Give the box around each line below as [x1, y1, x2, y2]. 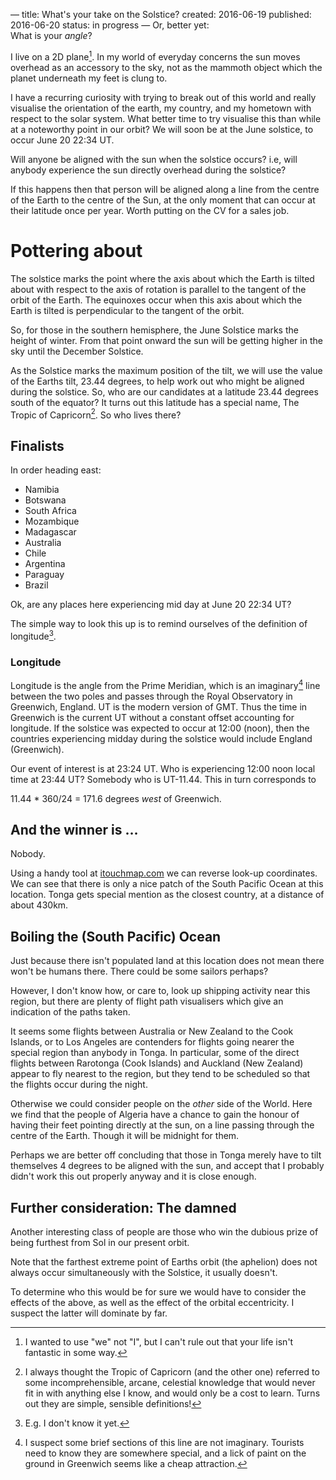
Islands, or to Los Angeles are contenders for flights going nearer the [10, 1036, 295, 1048]
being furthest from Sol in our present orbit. [10, 1237, 190, 1249]
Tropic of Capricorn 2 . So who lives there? [10, 407, 182, 421]
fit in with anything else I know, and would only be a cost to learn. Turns [24, 1387, 321, 1399]
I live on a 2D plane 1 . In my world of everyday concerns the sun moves [10, 49, 301, 63]
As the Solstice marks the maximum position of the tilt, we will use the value [10, 364, 323, 376]
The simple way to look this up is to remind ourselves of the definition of [10, 618, 308, 630]
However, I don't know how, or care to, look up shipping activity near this [10, 985, 311, 997]
